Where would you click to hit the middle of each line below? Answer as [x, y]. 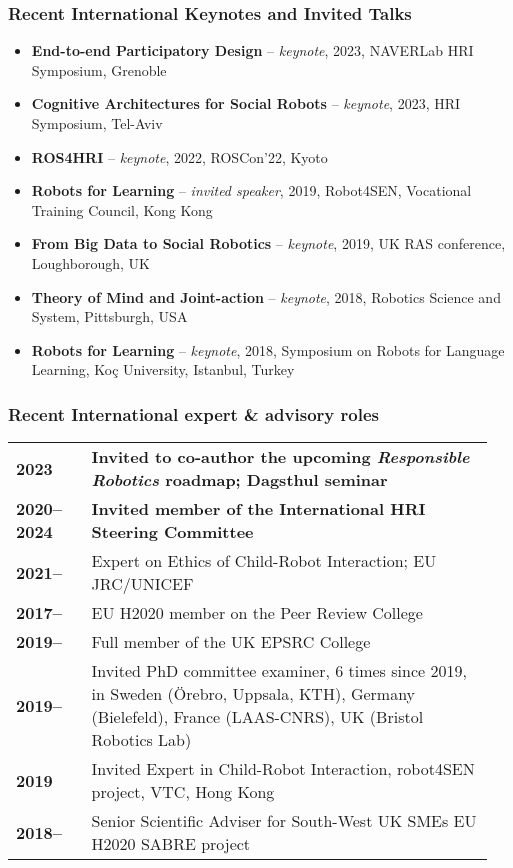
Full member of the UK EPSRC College [231, 642]
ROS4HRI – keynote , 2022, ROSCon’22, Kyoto [179, 156]
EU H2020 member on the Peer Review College [257, 613]
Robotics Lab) [141, 740]
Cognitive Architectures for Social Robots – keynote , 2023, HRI [246, 103]
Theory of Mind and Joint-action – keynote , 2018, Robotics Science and [266, 296]
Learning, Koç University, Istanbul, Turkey [163, 369]
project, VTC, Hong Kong [183, 792]
